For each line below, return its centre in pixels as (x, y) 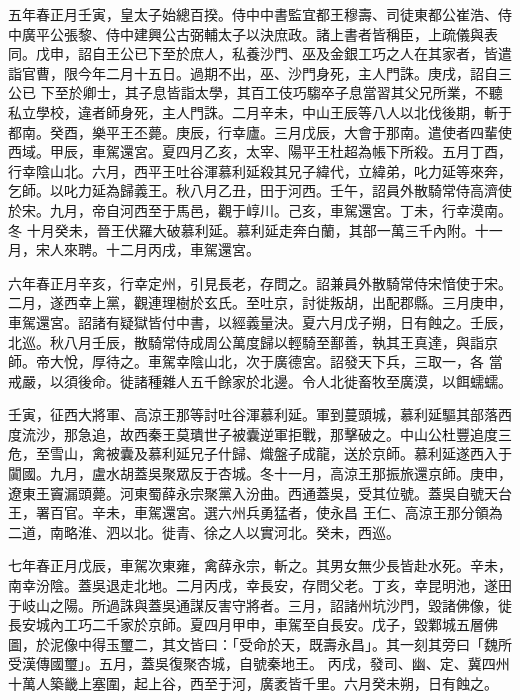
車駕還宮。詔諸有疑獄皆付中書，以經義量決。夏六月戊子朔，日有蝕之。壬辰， (260, 321)
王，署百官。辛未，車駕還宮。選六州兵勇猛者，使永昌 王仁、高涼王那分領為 (255, 512)
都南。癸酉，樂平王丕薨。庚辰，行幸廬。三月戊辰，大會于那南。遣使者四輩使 (260, 131)
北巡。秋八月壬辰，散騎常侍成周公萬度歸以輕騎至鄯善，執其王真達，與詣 (246, 341)
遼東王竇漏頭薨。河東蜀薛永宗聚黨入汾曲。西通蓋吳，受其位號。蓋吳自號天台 (260, 492)
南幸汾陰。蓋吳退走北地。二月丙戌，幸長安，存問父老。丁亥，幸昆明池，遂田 (260, 585)
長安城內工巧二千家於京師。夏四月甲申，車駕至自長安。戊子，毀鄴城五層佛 (253, 624)
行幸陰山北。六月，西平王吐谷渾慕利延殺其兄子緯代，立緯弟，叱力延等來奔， (260, 170)
